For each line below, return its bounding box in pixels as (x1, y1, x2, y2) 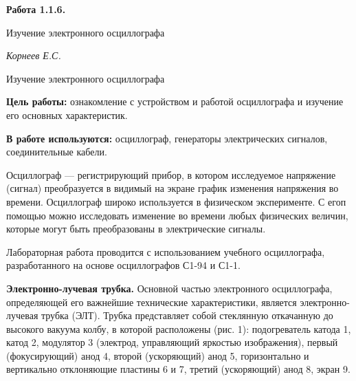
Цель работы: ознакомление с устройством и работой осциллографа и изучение (6, 94, 344, 109)
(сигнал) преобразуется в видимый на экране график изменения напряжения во (6, 181, 339, 195)
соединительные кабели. (6, 144, 107, 159)
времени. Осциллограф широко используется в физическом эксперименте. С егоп (6, 194, 346, 208)
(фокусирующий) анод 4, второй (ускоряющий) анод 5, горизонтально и (6, 348, 309, 362)
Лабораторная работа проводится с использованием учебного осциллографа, (6, 244, 325, 259)
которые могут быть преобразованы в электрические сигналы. (6, 221, 266, 236)
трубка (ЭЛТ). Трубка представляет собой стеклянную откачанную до (41, 308, 333, 323)
